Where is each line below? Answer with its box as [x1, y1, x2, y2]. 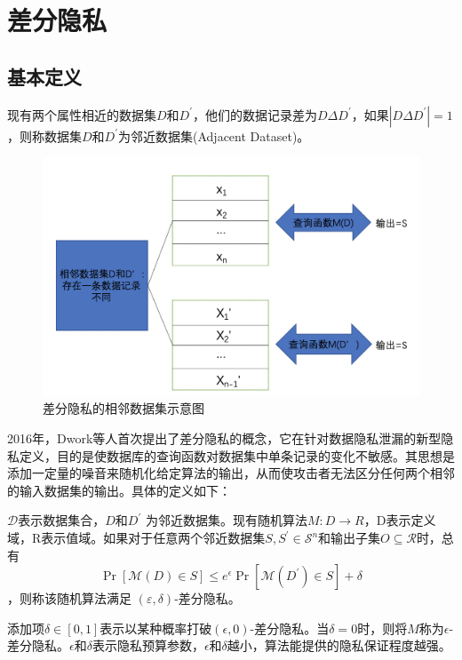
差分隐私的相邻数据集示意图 [43, 399, 204, 417]
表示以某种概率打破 [100, 618, 212, 637]
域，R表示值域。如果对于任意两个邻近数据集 [7, 529, 266, 547]
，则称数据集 [7, 126, 82, 145]
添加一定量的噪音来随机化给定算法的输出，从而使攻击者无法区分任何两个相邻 [7, 464, 455, 482]
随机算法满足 [56, 589, 131, 608]
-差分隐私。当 [250, 618, 330, 637]
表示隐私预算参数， [92, 636, 204, 655]
